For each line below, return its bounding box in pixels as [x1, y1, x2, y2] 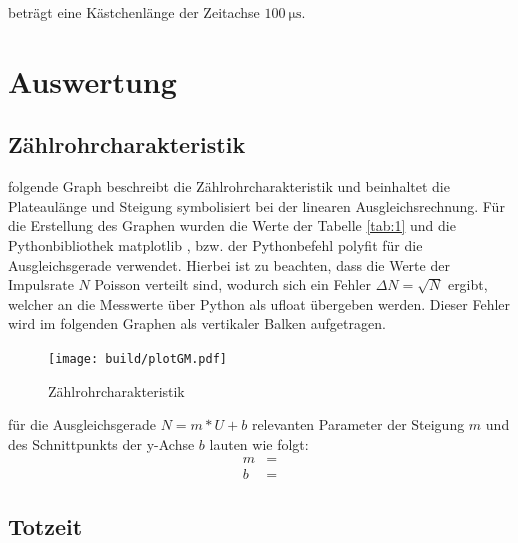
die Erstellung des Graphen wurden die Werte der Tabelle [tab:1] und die [8, 215, 456, 236]
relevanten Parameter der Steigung [251, 414, 465, 435]
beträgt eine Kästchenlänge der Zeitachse [8, 2, 260, 22]
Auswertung [8, 60, 177, 101]
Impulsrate [8, 274, 74, 295]
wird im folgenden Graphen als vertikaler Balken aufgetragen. [8, 313, 386, 334]
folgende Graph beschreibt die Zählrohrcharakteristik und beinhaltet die [8, 176, 450, 197]
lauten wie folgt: [209, 433, 309, 454]
